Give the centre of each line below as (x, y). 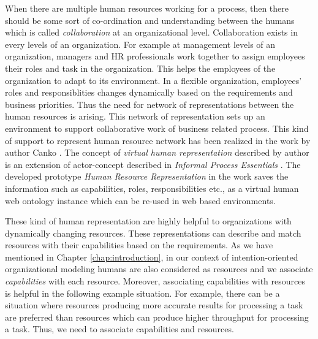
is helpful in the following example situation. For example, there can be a (142, 293)
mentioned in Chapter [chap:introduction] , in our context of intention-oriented (152, 257)
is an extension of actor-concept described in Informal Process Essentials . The (153, 164)
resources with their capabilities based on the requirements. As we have (139, 245)
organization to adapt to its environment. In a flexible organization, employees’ (153, 80)
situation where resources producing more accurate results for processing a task (154, 305)
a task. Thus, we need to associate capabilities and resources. (119, 329)
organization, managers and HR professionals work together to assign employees (155, 56)
